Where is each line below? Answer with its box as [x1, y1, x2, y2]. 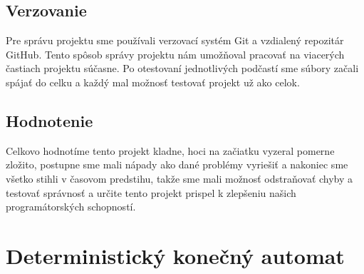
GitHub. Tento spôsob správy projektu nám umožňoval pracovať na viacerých [6, 46, 345, 61]
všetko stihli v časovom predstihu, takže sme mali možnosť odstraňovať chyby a [6, 171, 353, 186]
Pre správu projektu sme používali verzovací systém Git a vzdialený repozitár [6, 33, 344, 48]
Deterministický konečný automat [6, 240, 345, 270]
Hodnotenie [6, 109, 93, 131]
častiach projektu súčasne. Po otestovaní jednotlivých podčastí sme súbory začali [6, 61, 359, 76]
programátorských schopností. [6, 199, 136, 214]
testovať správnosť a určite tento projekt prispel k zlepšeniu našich [6, 185, 296, 200]
